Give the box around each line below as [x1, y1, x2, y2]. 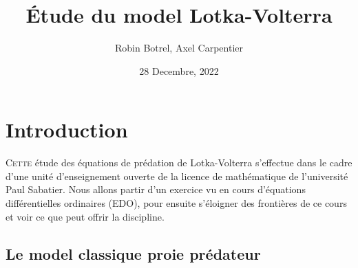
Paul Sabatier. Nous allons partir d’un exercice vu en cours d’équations [6, 182, 306, 197]
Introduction [6, 115, 128, 144]
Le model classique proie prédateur [6, 243, 261, 264]
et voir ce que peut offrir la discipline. [6, 209, 165, 223]
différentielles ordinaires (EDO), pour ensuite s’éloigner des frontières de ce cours [6, 196, 347, 210]
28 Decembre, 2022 [139, 63, 219, 78]
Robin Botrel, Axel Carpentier [114, 41, 244, 55]
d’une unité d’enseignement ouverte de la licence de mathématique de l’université [6, 168, 348, 183]
